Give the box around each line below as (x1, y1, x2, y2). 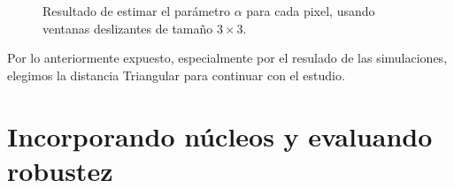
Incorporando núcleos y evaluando (7, 117, 433, 154)
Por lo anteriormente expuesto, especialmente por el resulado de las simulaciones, (7, 49, 448, 67)
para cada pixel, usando (246, 2, 375, 19)
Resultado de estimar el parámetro (42, 2, 231, 19)
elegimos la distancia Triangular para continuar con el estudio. (7, 65, 345, 84)
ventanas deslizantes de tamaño (42, 19, 213, 37)
